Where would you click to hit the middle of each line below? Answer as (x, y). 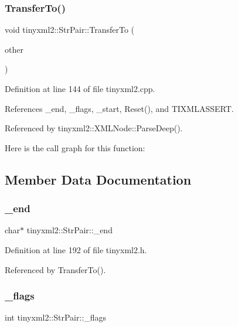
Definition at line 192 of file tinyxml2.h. (76, 249)
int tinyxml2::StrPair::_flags (56, 317)
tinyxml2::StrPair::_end (69, 230)
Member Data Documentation (98, 179)
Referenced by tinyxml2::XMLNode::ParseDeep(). (94, 128)
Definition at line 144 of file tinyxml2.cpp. (80, 88)
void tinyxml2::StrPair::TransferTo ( (69, 30)
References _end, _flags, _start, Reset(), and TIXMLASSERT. (119, 108)
